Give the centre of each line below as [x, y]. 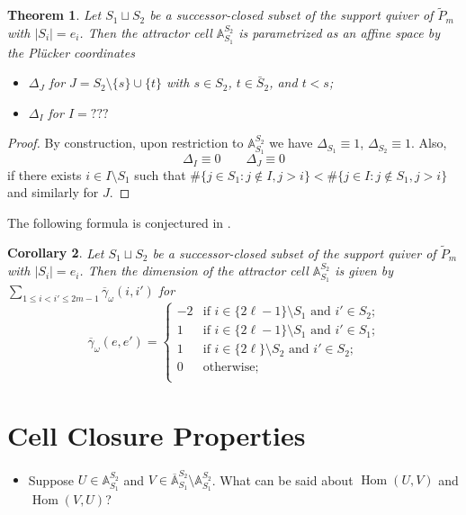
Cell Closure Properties [157, 434]
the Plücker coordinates [71, 52]
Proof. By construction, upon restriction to [125, 143]
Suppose [51, 479]
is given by [364, 271]
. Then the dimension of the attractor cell [194, 271]
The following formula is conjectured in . [119, 222]
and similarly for [53, 192]
